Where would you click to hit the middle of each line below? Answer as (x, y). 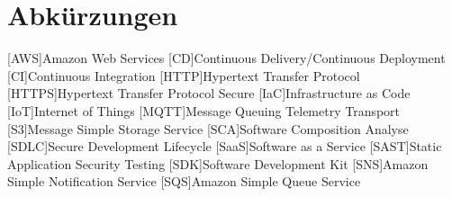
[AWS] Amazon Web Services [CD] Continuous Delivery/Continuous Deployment (226, 58)
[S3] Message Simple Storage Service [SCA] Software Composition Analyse (208, 128)
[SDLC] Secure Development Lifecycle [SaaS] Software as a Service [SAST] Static (225, 146)
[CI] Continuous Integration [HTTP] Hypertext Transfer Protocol (184, 75)
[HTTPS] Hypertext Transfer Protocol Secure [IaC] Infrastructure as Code (209, 93)
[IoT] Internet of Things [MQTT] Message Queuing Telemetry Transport (204, 110)
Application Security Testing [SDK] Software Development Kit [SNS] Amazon (218, 163)
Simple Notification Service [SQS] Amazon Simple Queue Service (184, 181)
